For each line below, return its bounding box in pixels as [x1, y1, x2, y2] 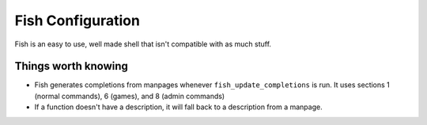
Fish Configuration [14, 12, 140, 29]
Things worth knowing [14, 60, 128, 73]
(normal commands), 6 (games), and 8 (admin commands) [34, 91, 225, 101]
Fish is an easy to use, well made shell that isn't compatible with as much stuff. [14, 39, 272, 49]
